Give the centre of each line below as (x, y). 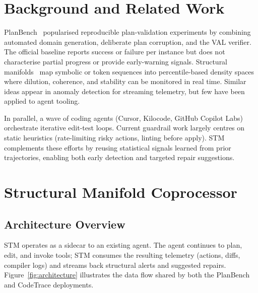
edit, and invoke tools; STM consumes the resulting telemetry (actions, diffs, (122, 255)
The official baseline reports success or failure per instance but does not (115, 52)
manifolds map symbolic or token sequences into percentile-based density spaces (129, 71)
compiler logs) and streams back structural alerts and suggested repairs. (115, 265)
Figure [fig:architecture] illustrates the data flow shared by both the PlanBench (127, 275)
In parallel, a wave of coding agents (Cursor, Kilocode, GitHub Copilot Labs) (123, 118)
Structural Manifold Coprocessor (121, 192)
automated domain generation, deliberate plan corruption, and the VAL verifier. (128, 42)
